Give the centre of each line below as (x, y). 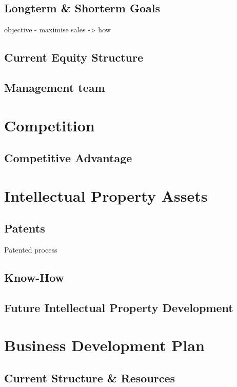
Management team (55, 87)
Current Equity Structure (74, 57)
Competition (50, 125)
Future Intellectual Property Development (119, 307)
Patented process (31, 250)
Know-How (34, 277)
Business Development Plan (104, 345)
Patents (25, 228)
